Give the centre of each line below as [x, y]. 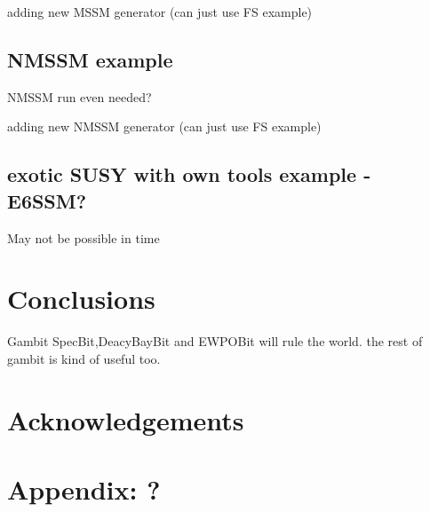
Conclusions [81, 299]
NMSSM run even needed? [80, 96]
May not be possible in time [84, 237]
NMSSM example [90, 59]
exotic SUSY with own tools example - [189, 174]
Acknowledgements [126, 419]
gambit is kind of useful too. [84, 358]
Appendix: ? [84, 489]
